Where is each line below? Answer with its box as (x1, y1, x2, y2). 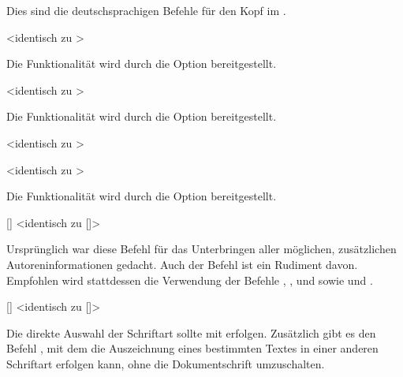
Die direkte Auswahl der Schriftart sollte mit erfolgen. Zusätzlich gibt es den (6, 324, 376, 341)
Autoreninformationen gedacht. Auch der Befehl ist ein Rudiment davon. (6, 256, 358, 272)
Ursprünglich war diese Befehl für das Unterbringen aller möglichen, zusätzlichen (6, 241, 397, 257)
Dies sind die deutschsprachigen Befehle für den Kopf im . (6, 2, 286, 18)
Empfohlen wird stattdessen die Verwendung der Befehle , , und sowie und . (6, 271, 373, 288)
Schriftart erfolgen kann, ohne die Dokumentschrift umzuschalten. (6, 355, 325, 371)
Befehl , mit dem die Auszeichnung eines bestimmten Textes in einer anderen (6, 340, 379, 356)
